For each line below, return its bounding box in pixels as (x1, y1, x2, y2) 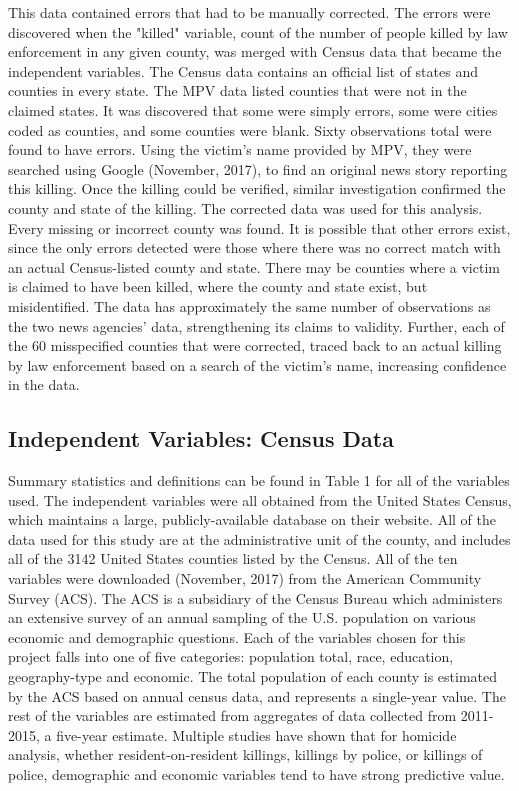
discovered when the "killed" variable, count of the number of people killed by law (8, 21, 508, 42)
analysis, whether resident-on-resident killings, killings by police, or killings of (8, 744, 483, 765)
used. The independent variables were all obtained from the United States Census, (8, 489, 512, 510)
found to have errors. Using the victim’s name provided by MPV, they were (8, 139, 472, 160)
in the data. (8, 374, 80, 395)
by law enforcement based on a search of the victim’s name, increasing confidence (8, 354, 507, 375)
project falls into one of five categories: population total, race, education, (8, 646, 454, 667)
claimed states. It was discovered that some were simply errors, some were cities (8, 99, 498, 120)
